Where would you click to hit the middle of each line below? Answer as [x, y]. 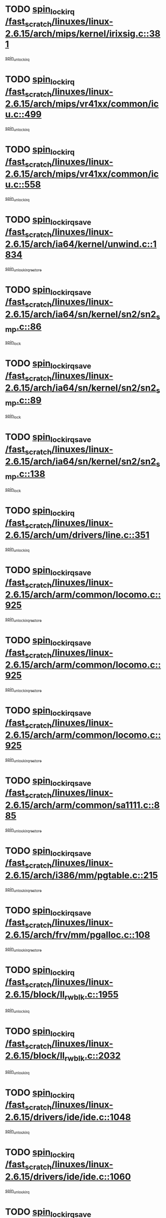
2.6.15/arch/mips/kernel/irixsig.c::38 [83, 34]
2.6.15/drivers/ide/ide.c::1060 [68, 1177]
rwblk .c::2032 [92, 1057]
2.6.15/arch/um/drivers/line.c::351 [77, 535]
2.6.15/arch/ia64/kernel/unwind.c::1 [81, 244]
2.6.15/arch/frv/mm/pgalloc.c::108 [78, 935]
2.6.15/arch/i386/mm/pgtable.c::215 [82, 875]
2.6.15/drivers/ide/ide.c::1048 [68, 1117]
